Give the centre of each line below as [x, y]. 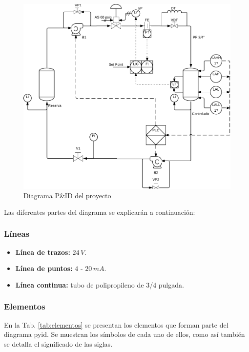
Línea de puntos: [44, 268]
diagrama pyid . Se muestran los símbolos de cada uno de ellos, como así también [124, 334]
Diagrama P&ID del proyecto [67, 196]
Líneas [17, 234]
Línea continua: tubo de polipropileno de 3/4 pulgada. [100, 284]
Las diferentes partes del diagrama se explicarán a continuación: [100, 212]
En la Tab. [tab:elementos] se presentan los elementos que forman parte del [116, 324]
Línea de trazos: [43, 252]
